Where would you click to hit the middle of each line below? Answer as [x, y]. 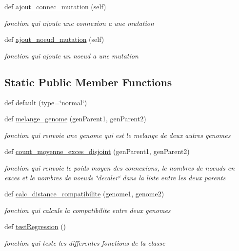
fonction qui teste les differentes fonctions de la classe [85, 242]
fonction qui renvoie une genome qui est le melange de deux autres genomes [118, 135]
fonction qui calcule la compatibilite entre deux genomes [88, 210]
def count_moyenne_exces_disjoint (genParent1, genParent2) [97, 151]
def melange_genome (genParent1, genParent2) [75, 119]
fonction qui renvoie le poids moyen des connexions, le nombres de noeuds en [120, 167]
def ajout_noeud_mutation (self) [54, 39]
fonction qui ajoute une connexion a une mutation [79, 23]
